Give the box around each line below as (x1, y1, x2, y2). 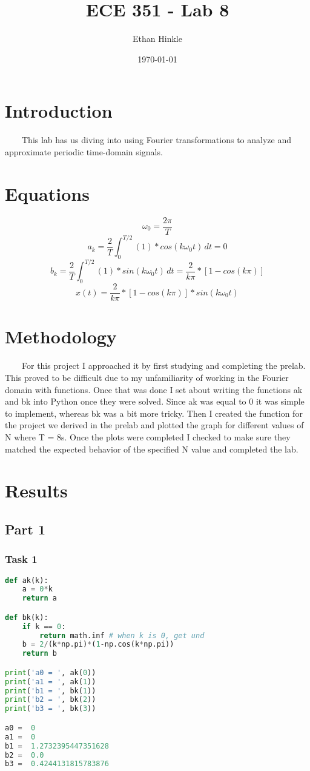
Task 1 (5, 551, 38, 567)
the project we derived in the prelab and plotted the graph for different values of (5, 419, 304, 431)
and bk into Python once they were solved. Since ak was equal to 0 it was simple (5, 395, 305, 408)
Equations (5, 181, 90, 206)
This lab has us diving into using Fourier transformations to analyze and (21, 133, 291, 146)
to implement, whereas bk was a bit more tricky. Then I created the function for (5, 406, 303, 419)
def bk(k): (5, 613, 48, 622)
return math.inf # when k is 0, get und (39, 631, 205, 640)
